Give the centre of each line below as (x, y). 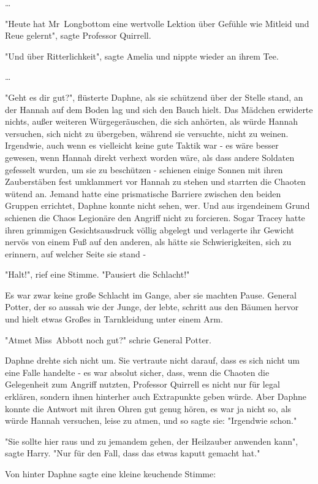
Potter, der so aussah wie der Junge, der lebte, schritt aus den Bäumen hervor (152, 307)
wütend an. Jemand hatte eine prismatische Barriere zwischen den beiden (143, 193)
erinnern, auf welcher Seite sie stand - (76, 253)
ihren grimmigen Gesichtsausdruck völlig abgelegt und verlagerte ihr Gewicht (150, 229)
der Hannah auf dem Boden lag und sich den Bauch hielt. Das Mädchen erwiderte (159, 109)
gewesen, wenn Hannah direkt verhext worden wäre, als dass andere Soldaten (150, 157)
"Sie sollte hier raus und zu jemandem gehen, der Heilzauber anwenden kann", (152, 441)
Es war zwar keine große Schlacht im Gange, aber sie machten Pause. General (151, 295)
